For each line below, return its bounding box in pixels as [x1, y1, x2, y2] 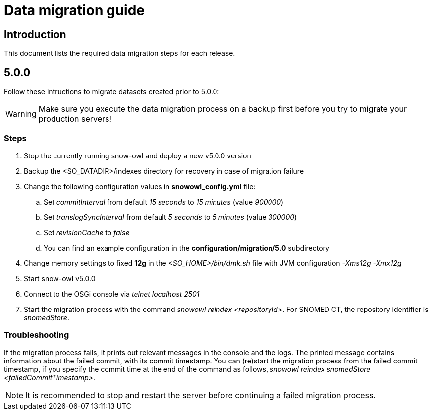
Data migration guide [4, 2, 145, 19]
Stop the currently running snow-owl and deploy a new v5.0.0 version [24, 151, 251, 160]
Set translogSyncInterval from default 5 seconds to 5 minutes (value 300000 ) [44, 212, 297, 221]
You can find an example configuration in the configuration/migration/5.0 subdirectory [44, 243, 329, 252]
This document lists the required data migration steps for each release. [4, 49, 235, 58]
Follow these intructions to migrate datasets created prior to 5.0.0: [4, 87, 219, 96]
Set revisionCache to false [44, 228, 130, 237]
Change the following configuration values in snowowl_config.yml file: [24, 182, 256, 191]
